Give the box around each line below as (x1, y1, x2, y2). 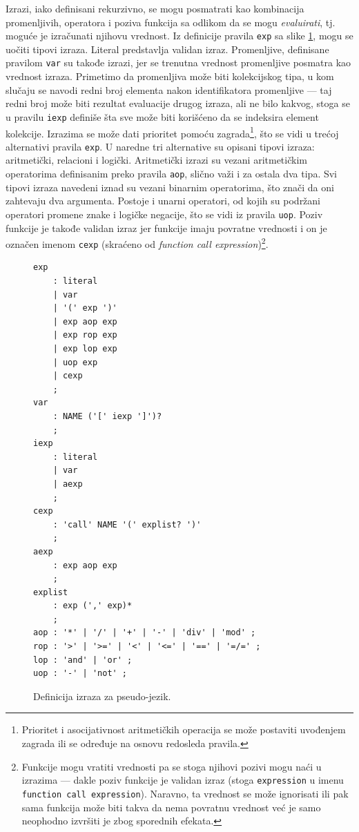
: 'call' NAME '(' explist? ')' (52, 519, 202, 530)
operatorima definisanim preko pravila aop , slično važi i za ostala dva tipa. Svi (6, 166, 337, 181)
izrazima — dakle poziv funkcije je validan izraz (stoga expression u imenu (21, 773, 344, 787)
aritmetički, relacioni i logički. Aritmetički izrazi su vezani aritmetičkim (6, 153, 307, 167)
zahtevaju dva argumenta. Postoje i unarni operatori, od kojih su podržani (6, 193, 321, 208)
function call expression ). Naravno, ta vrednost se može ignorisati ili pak (21, 786, 349, 800)
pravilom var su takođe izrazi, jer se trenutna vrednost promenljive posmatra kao (6, 55, 351, 70)
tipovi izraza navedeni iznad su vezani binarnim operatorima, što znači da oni (6, 180, 334, 194)
